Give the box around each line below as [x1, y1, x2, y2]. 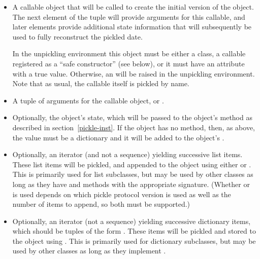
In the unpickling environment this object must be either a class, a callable [12, 48, 246, 59]
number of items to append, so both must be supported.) [12, 199, 190, 209]
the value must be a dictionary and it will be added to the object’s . [12, 132, 224, 142]
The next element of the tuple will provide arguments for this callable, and [12, 11, 245, 22]
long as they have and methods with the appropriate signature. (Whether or [12, 178, 250, 189]
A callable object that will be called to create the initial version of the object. [12, 2, 254, 12]
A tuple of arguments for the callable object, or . [12, 95, 164, 105]
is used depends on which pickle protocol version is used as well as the [12, 189, 231, 199]
